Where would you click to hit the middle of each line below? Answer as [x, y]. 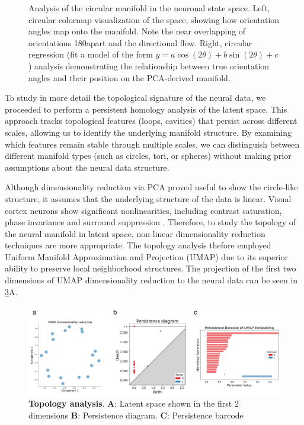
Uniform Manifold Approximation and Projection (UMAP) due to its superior [147, 256]
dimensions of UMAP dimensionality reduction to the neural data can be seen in [151, 280]
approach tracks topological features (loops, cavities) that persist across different [151, 121]
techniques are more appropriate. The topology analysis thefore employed [138, 245]
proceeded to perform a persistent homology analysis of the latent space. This [146, 109]
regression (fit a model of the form [91, 54]
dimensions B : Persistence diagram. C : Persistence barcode [136, 415]
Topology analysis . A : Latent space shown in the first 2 [134, 403]
